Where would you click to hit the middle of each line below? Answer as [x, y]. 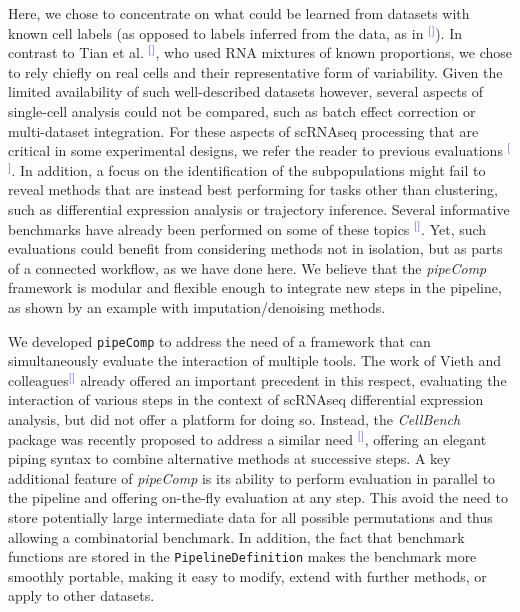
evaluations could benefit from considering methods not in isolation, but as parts [255, 248]
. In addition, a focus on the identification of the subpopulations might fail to [248, 169]
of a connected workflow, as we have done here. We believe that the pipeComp [247, 267]
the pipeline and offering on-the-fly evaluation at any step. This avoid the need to [258, 497]
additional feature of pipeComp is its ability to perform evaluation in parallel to [252, 477]
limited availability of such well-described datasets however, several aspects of [246, 91]
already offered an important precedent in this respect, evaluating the [293, 379]
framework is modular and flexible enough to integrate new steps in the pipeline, [255, 287]
